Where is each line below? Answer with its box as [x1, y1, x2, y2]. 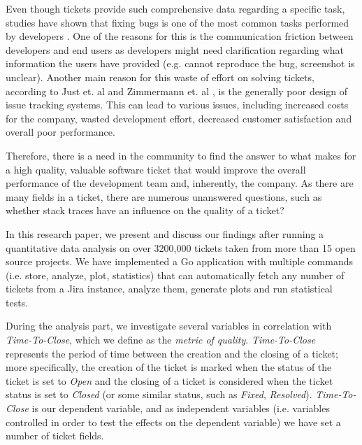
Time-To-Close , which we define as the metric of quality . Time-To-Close [6, 332, 316, 347]
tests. [6, 295, 29, 309]
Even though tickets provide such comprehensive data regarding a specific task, [6, 1, 345, 15]
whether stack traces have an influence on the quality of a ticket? [6, 203, 284, 218]
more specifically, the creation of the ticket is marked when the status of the [6, 360, 332, 374]
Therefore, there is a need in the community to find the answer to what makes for [6, 148, 356, 162]
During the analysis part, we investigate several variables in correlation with [6, 318, 332, 333]
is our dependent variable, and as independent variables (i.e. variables [31, 401, 330, 416]
